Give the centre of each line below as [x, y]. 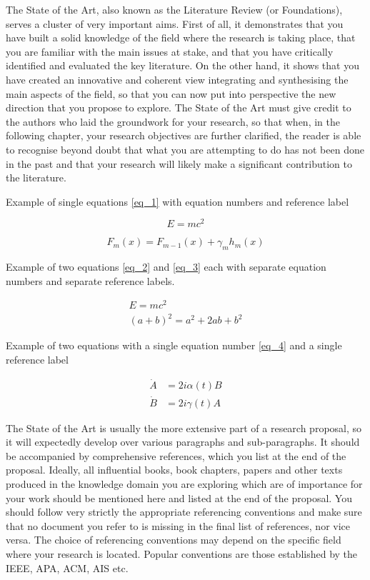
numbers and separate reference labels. [90, 280]
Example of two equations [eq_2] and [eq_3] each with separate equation [166, 267]
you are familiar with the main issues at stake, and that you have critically [170, 51]
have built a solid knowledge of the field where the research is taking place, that [181, 37]
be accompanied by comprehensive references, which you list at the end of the [176, 455]
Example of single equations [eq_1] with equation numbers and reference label [177, 201]
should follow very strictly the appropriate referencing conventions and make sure [184, 512]
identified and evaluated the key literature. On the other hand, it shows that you [182, 65]
